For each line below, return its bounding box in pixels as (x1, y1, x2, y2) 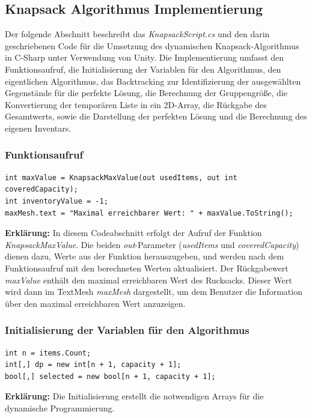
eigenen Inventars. (5, 121, 72, 134)
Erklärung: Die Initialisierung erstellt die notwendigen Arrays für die (5, 390, 264, 402)
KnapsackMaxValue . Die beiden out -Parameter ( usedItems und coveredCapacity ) (5, 238, 299, 250)
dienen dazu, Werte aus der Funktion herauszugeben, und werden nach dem (5, 250, 284, 262)
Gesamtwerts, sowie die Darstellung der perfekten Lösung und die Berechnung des (5, 110, 307, 123)
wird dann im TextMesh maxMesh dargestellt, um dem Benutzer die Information (5, 285, 302, 298)
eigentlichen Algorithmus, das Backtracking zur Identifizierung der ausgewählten (5, 74, 301, 87)
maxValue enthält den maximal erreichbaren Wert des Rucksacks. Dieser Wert (5, 273, 292, 286)
